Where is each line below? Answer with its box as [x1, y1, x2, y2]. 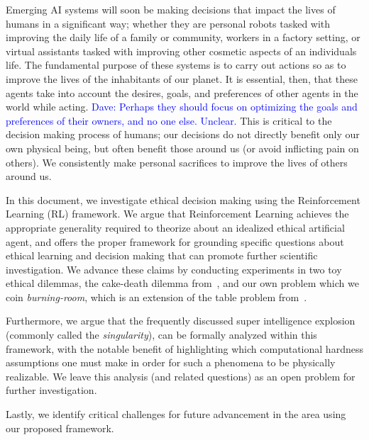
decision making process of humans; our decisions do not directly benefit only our [6, 127, 360, 142]
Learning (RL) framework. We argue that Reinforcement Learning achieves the [6, 206, 349, 221]
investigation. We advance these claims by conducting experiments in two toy [6, 261, 342, 276]
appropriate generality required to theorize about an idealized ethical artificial [6, 220, 345, 235]
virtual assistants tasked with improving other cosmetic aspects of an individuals [6, 43, 357, 58]
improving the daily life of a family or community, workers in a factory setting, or [6, 30, 360, 45]
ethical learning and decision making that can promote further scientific [6, 248, 318, 263]
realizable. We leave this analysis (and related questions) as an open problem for [6, 368, 356, 383]
